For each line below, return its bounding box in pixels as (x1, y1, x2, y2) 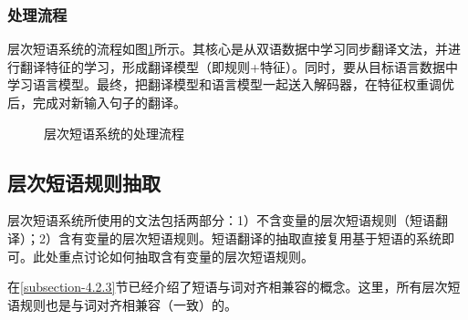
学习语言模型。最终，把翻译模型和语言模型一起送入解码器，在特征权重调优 (7, 75, 454, 94)
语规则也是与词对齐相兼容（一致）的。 (7, 294, 237, 314)
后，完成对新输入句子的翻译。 (7, 93, 186, 111)
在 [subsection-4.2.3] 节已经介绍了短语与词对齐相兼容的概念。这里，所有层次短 (7, 277, 461, 296)
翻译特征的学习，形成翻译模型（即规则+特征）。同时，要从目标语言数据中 (19, 57, 458, 76)
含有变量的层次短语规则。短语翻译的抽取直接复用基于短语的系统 (57, 228, 442, 247)
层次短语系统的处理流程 (44, 123, 184, 142)
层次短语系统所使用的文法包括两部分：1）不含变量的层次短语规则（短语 (7, 211, 435, 230)
